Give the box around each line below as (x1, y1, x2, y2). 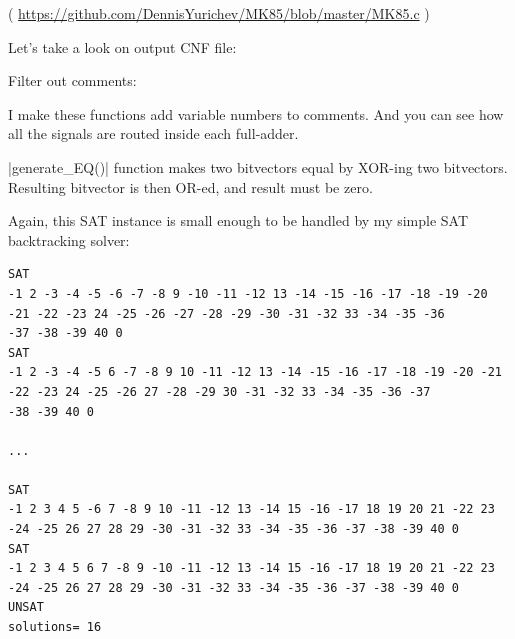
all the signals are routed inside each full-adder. (8, 123, 299, 144)
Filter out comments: (8, 70, 137, 91)
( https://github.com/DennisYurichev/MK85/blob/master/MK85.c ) (8, 3, 430, 23)
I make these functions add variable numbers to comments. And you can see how (8, 103, 504, 124)
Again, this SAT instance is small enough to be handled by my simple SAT (8, 210, 469, 231)
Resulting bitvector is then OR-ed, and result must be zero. (8, 176, 373, 197)
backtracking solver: (8, 229, 130, 250)
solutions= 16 (8, 620, 102, 635)
